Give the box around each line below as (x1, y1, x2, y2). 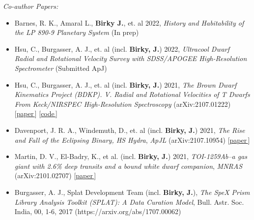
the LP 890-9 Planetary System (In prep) (14, 27, 139, 37)
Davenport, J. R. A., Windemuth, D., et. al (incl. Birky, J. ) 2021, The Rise (14, 125, 245, 135)
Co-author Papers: (3, 1, 58, 11)
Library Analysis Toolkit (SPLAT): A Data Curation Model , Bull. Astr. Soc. (14, 196, 244, 207)
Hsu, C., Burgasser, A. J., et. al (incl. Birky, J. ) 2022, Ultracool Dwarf (14, 43, 230, 54)
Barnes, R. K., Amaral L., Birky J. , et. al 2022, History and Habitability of (14, 17, 244, 28)
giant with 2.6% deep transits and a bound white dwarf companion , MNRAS (14, 160, 243, 171)
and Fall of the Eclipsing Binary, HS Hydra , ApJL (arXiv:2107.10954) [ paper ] (14, 134, 250, 145)
